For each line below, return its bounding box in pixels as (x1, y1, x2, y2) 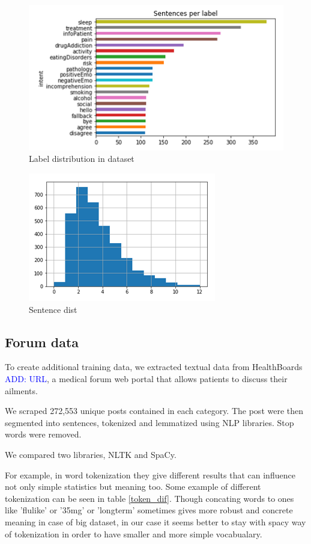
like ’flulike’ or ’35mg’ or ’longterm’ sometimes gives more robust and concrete (5, 504, 293, 516)
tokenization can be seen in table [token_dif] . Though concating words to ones (5, 492, 294, 504)
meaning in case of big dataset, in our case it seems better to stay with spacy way (5, 515, 306, 528)
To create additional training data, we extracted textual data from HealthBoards (5, 360, 303, 373)
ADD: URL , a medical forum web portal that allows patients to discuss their (5, 372, 288, 385)
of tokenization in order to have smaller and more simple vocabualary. (5, 527, 262, 540)
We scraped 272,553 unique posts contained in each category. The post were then (5, 404, 304, 417)
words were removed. (5, 428, 82, 440)
